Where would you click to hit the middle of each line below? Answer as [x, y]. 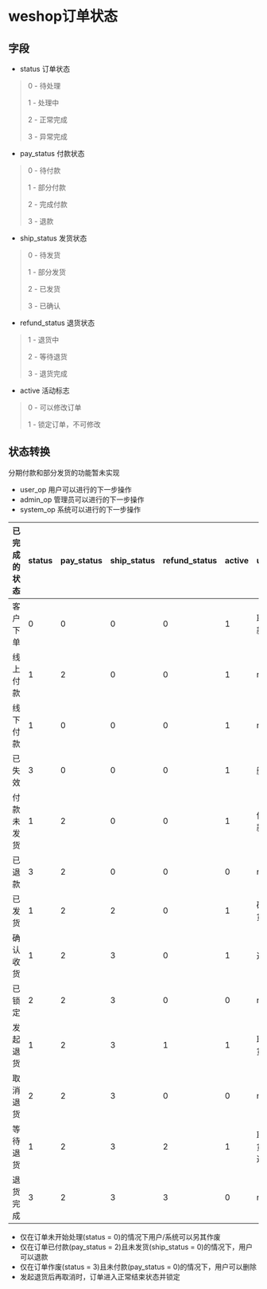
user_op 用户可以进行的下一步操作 [76, 489]
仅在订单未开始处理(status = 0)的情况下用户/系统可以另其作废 [120, 1236]
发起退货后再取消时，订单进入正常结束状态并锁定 [100, 1276]
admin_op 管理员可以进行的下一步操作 [82, 500]
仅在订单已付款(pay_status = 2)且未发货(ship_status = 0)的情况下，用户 [136, 1247]
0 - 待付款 [44, 170]
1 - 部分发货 [46, 272]
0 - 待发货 [44, 255]
